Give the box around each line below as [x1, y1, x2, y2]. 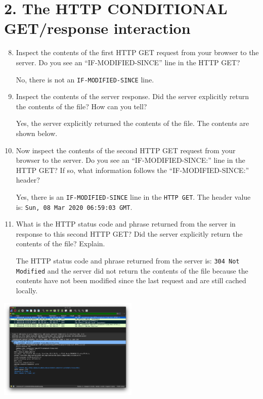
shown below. [16, 127, 58, 138]
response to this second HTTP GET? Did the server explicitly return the [16, 228, 243, 239]
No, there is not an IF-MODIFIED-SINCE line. [16, 74, 154, 84]
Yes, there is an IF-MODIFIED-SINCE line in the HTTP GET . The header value [16, 191, 251, 202]
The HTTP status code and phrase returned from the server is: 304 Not [16, 255, 240, 265]
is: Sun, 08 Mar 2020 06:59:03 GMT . [16, 201, 133, 212]
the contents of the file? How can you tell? [16, 101, 147, 111]
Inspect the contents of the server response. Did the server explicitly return [16, 91, 249, 102]
